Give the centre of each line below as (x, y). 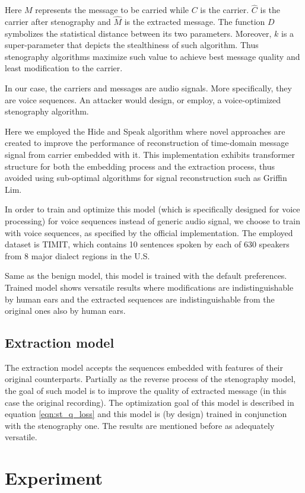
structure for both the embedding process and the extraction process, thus (140, 166)
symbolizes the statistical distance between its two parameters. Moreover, (138, 33)
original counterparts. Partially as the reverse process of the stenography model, (150, 379)
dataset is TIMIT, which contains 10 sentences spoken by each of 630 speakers (147, 244)
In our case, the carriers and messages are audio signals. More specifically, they (148, 88)
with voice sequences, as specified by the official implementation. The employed (149, 232)
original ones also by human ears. (65, 311)
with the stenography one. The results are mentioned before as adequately (140, 425)
